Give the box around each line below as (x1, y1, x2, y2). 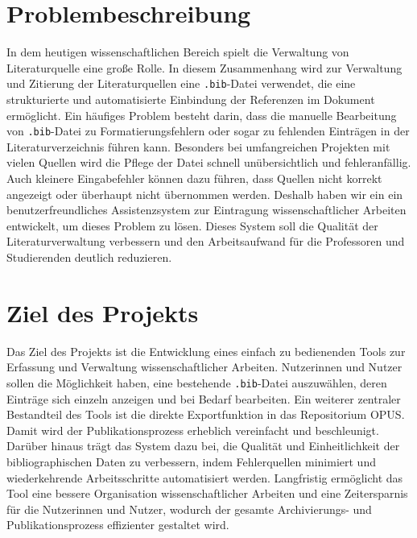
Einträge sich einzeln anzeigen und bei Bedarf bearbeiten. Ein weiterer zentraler (6, 390, 401, 407)
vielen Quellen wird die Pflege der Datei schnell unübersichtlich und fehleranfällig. (6, 154, 411, 171)
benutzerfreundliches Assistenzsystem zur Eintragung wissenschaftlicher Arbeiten (6, 201, 407, 218)
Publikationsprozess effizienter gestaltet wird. (6, 516, 229, 533)
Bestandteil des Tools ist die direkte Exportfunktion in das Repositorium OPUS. (6, 406, 405, 423)
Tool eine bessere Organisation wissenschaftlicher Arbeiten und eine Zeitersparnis (6, 485, 408, 502)
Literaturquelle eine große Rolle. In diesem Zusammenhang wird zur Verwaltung (6, 59, 403, 76)
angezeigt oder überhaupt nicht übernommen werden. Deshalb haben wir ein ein (6, 185, 403, 202)
